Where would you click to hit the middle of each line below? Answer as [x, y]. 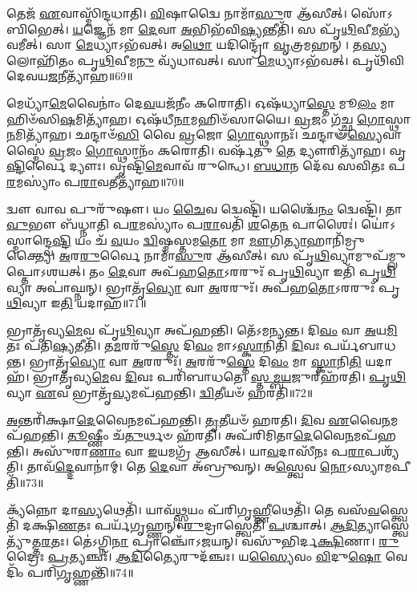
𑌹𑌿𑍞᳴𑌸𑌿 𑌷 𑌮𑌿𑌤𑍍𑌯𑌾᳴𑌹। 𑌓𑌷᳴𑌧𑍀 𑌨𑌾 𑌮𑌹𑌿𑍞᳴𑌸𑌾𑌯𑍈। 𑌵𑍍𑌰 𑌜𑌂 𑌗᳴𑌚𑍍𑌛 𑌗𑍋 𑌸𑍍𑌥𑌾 [208, 118]
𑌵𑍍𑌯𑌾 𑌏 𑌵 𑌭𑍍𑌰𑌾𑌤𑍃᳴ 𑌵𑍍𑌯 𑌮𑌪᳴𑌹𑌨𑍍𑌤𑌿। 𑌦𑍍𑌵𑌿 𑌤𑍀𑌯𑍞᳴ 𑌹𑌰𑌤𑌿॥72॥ [160, 393]
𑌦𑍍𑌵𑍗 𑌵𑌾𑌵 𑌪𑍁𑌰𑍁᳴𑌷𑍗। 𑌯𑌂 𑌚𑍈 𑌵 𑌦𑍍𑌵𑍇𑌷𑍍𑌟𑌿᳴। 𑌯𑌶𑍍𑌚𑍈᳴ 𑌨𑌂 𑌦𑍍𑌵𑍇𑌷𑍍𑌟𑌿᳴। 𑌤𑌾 [204, 208]
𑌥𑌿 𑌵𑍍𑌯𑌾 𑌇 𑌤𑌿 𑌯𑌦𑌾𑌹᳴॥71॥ [77, 303]
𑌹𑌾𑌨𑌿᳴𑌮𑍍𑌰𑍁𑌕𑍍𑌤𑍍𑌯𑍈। [335, 239]
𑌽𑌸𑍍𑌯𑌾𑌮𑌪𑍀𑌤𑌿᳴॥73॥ [379, 466]
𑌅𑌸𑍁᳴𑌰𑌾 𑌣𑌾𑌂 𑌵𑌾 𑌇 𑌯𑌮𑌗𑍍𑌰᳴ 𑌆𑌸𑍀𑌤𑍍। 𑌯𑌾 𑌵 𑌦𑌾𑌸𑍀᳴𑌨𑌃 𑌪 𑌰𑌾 [198, 450]
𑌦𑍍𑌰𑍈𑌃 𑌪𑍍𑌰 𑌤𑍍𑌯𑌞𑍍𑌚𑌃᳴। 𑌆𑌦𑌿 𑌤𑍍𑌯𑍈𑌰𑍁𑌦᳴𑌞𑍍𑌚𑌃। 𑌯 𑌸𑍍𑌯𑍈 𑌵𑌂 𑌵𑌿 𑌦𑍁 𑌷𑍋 [194, 556]
